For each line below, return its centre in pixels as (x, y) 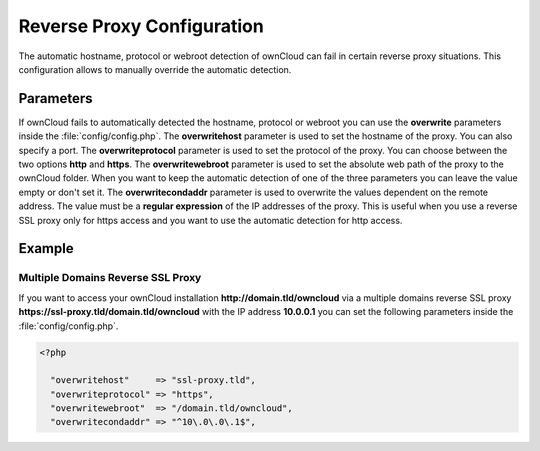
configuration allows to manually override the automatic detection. (155, 69)
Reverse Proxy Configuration (141, 26)
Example (46, 248)
